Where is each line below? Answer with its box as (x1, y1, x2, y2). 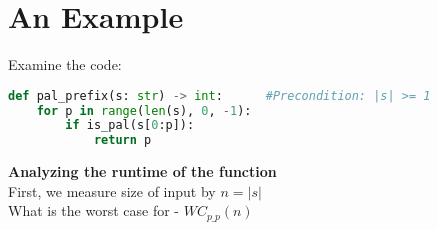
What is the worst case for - (8, 200, 179, 221)
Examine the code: (8, 54, 122, 75)
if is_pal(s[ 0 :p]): (65, 118, 195, 133)
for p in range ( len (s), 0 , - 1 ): (36, 103, 252, 118)
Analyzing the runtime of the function (8, 161, 277, 182)
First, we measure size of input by (8, 180, 216, 201)
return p (93, 133, 152, 148)
